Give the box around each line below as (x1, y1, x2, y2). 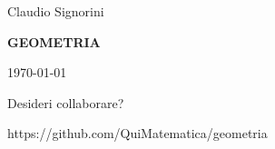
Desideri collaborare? (7, 93, 124, 112)
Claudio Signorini (7, 2, 104, 20)
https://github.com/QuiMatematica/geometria (7, 124, 268, 143)
